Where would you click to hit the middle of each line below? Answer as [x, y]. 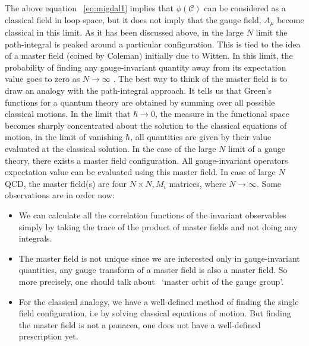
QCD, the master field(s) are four [66, 183]
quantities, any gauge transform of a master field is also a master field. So [153, 270]
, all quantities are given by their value [201, 137]
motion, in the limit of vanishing [64, 137]
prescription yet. [48, 336]
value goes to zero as [42, 79]
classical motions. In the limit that [68, 114]
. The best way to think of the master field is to [200, 79]
